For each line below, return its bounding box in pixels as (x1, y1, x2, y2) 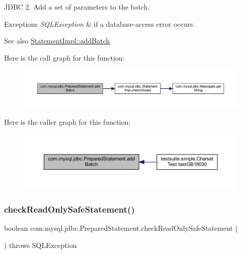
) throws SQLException (4, 239, 77, 250)
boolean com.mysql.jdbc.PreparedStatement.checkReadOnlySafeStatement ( (4, 223, 238, 233)
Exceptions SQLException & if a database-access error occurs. (4, 18, 195, 29)
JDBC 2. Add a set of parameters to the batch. (4, 2, 150, 12)
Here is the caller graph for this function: (4, 116, 131, 127)
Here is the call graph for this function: (4, 52, 125, 63)
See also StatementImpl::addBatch (4, 35, 110, 46)
